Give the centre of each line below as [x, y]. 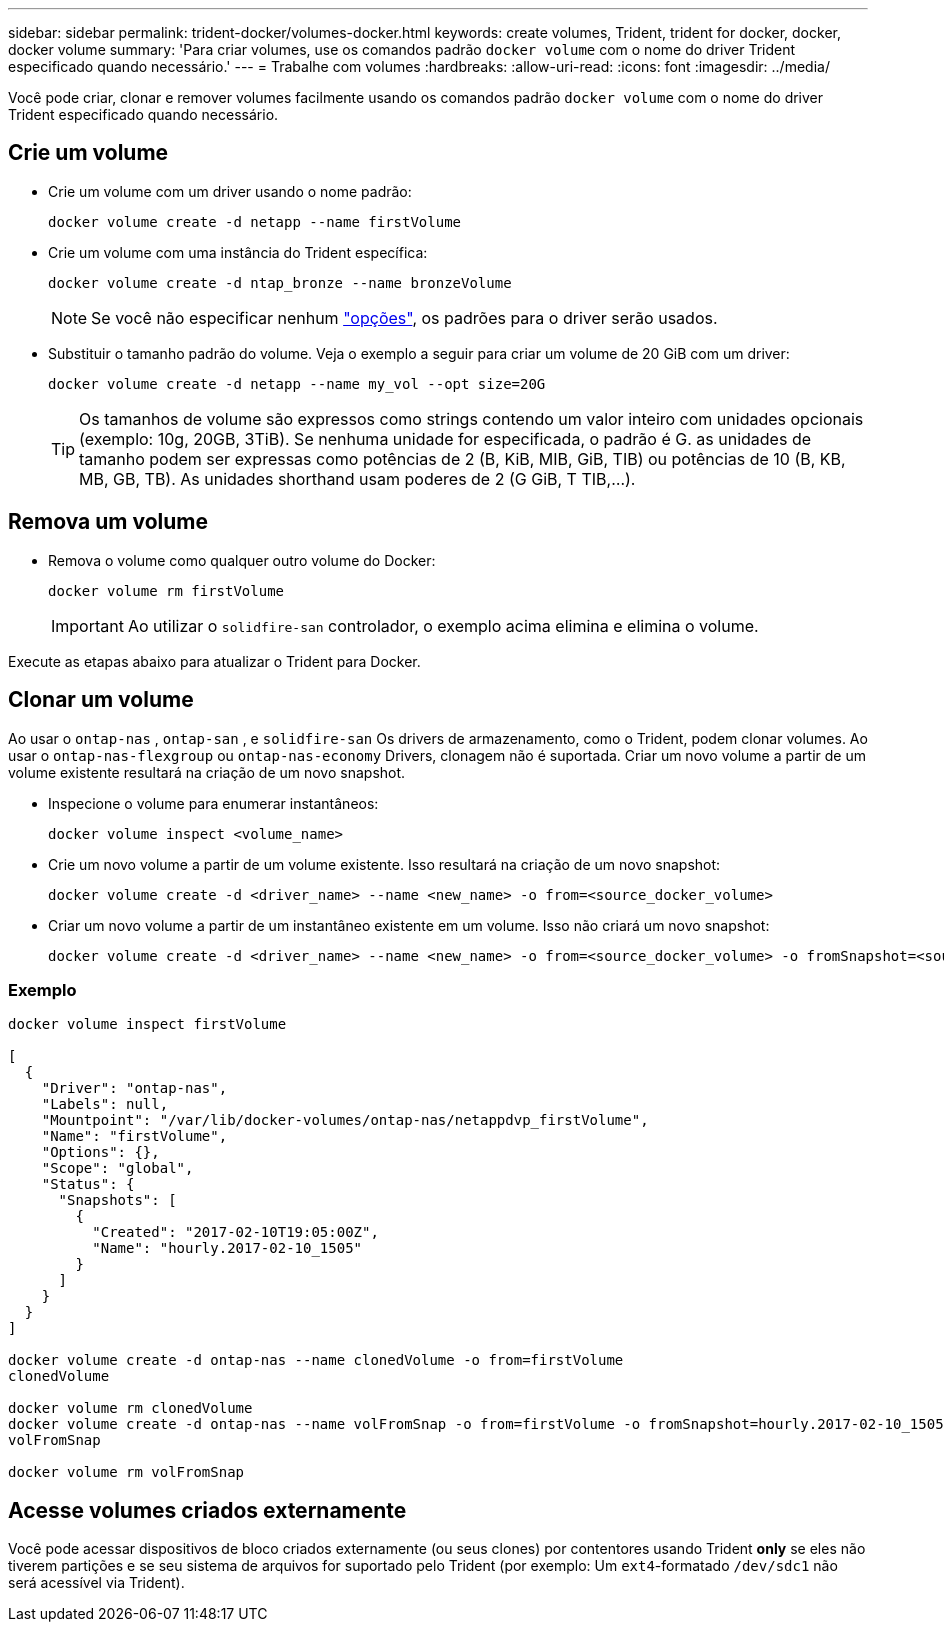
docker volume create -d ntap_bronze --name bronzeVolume [280, 282]
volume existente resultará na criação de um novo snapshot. [207, 772]
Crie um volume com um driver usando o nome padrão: [230, 191]
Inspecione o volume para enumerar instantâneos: [213, 803]
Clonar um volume [101, 700]
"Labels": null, [105, 1104]
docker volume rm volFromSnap [126, 1472]
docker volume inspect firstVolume [147, 1024]
